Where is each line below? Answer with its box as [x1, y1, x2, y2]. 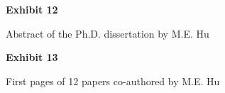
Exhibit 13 [6, 50, 58, 65]
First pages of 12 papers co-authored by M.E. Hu [6, 73, 220, 88]
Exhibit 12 [6, 2, 58, 16]
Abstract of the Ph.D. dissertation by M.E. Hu [6, 26, 209, 40]
